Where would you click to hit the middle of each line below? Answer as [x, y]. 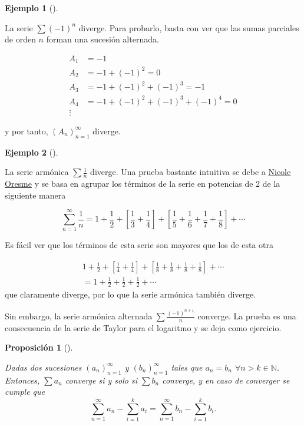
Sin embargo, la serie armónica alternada [79, 316]
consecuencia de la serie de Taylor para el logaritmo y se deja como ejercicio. [143, 327]
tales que [187, 367]
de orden [20, 39]
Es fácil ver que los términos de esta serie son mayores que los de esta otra [139, 245]
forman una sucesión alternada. [103, 39]
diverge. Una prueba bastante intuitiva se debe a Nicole [191, 172]
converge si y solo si [101, 380]
